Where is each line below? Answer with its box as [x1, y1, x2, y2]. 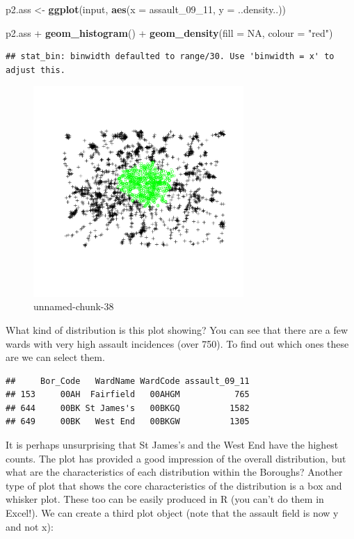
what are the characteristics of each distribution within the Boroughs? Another [6, 465, 343, 479]
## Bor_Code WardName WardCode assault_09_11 [6, 376, 250, 386]
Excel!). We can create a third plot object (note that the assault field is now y [6, 506, 339, 520]
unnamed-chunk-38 [33, 299, 114, 314]
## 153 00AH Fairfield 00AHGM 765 [6, 389, 250, 400]
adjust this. [6, 65, 65, 75]
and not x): [6, 519, 54, 533]
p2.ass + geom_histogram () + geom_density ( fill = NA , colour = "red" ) [6, 25, 333, 40]
